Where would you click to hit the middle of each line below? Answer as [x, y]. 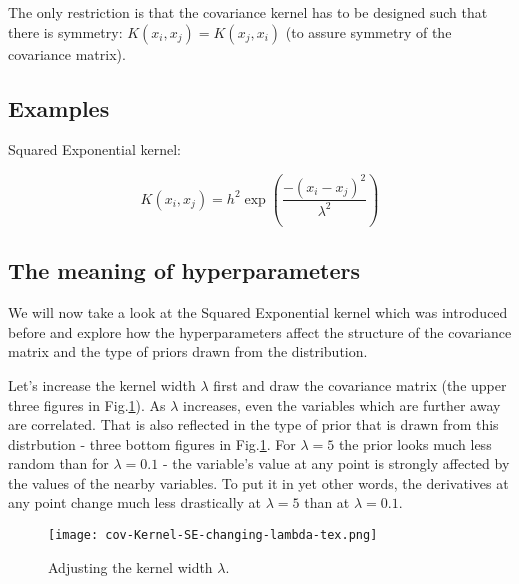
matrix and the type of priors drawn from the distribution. [188, 351]
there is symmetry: [65, 31]
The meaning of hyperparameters [184, 270]
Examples [59, 107]
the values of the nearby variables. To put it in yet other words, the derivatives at [258, 482]
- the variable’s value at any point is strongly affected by [336, 463]
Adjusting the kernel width [130, 566]
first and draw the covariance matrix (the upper [360, 384]
